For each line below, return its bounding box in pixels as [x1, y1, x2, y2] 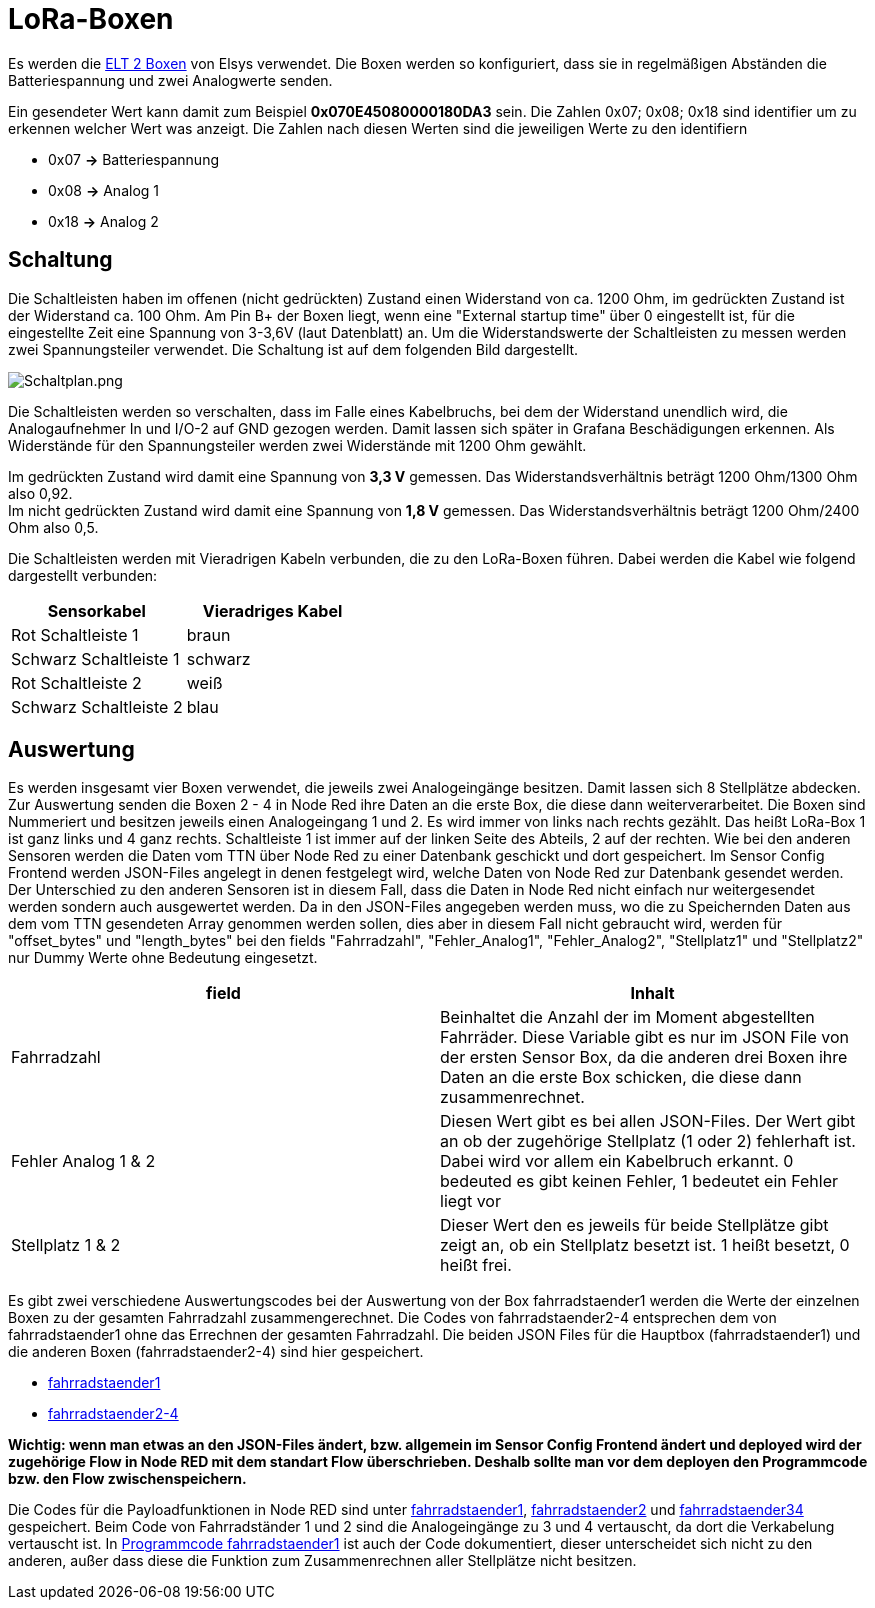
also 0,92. [8, 484, 73, 502]
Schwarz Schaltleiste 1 [11, 648, 180, 669]
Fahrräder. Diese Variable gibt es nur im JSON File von [440, 1027, 850, 1048]
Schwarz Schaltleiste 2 [11, 696, 183, 717]
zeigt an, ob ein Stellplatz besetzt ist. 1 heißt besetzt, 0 [440, 1235, 850, 1256]
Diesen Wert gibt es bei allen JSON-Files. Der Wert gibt [440, 1111, 856, 1132]
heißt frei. [440, 1255, 512, 1276]
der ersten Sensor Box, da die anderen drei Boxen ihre [440, 1047, 848, 1068]
